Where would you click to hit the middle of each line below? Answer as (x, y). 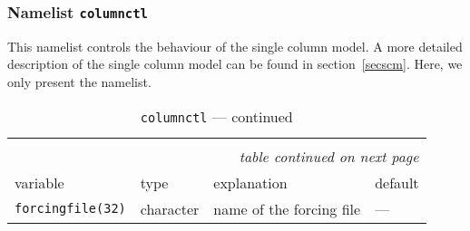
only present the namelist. (79, 81)
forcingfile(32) (70, 209)
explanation (250, 182)
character (170, 208)
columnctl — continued (216, 116)
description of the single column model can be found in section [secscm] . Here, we (235, 64)
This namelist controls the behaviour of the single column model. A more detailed (235, 46)
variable (39, 182)
